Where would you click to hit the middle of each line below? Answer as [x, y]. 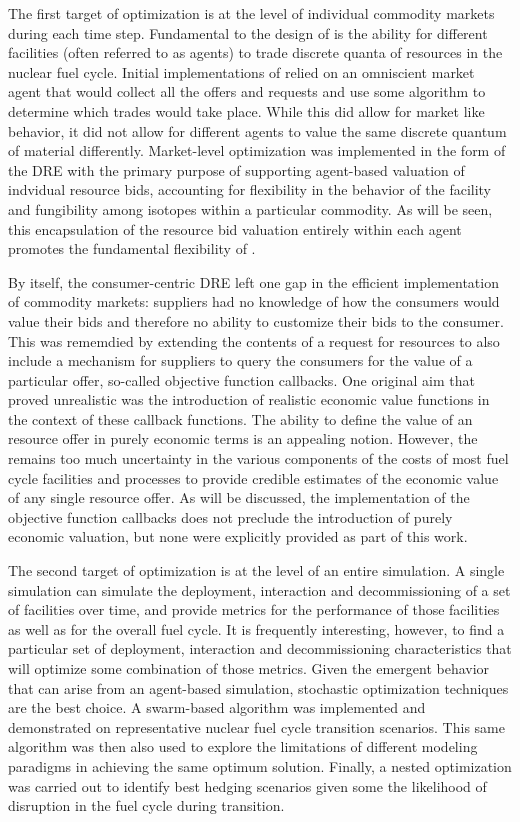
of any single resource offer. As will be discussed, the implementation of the [239, 497]
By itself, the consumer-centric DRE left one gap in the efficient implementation [253, 281]
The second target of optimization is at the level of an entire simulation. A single [256, 570]
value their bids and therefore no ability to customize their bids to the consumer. [256, 320]
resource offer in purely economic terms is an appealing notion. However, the [243, 438]
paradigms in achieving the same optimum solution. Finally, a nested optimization [260, 765]
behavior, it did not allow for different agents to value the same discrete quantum [257, 130]
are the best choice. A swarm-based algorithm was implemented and [217, 707]
